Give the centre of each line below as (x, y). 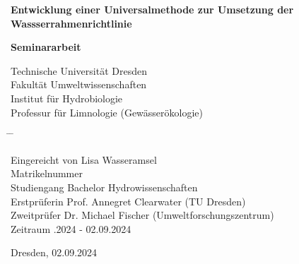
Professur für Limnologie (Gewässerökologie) (107, 112)
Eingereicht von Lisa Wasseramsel (84, 159)
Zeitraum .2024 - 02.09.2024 (71, 228)
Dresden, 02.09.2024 (54, 252)
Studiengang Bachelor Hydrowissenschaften (104, 187)
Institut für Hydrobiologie (67, 98)
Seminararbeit (46, 47)
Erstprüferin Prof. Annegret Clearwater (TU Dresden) (128, 201)
